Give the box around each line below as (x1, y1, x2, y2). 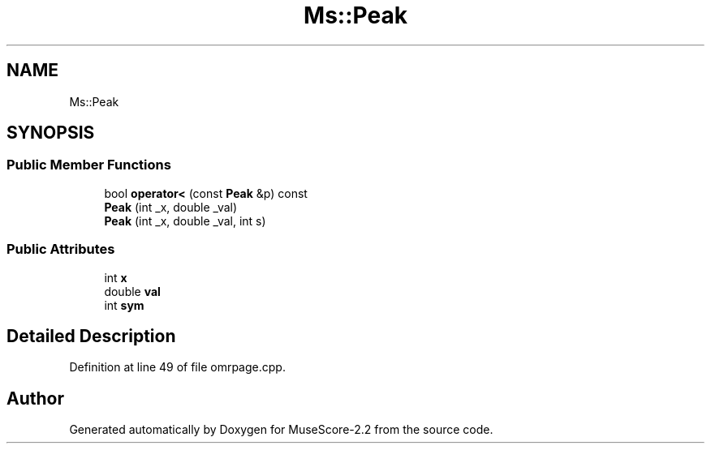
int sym (104, 298, 144, 312)
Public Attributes (6, 241, 115, 258)
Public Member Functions (6, 156, 171, 174)
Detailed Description (6, 325, 176, 346)
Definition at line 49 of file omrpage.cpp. (69, 360, 286, 375)
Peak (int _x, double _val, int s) (104, 213, 266, 228)
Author (6, 388, 64, 409)
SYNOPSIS (6, 122, 95, 144)
